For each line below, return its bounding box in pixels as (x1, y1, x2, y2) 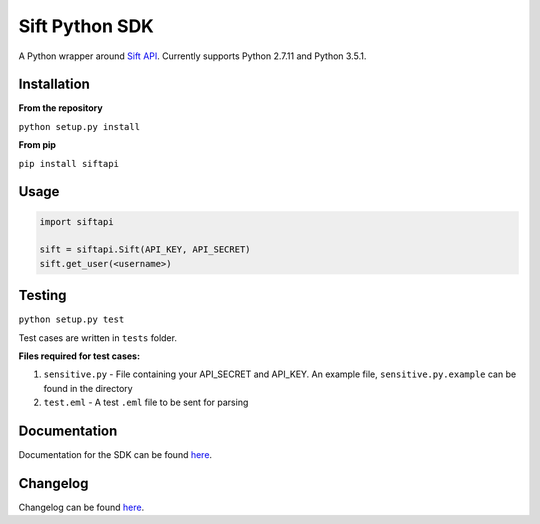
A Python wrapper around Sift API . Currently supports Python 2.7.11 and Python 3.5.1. (18, 50, 367, 62)
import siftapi (39, 216, 114, 227)
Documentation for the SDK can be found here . (18, 449, 213, 461)
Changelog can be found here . (18, 501, 145, 514)
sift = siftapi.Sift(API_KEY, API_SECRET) (39, 244, 251, 255)
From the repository (18, 102, 104, 114)
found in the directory (43, 382, 134, 394)
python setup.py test (18, 314, 125, 325)
